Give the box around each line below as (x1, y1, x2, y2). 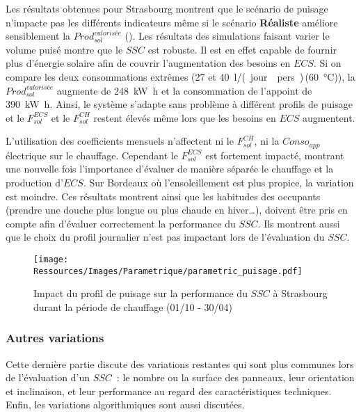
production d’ (6, 175, 63, 189)
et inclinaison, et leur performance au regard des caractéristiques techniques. (6, 383, 332, 398)
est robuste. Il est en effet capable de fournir (147, 42, 337, 56)
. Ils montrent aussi (257, 216, 340, 230)
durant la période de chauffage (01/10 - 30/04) (33, 299, 232, 314)
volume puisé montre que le (6, 42, 123, 56)
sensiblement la (6, 29, 71, 43)
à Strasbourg (273, 286, 328, 301)
